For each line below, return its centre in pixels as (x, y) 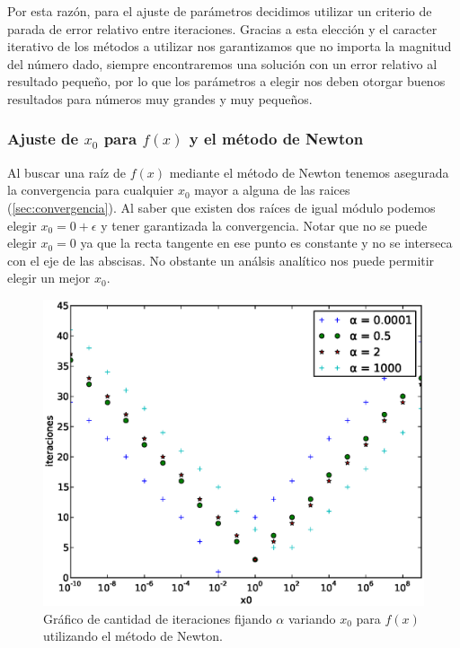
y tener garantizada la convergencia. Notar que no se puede (264, 225)
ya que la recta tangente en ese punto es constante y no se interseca (266, 243)
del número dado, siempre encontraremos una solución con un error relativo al (222, 63)
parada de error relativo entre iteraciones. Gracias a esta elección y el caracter (222, 28)
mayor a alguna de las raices (272, 190)
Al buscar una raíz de (66, 172)
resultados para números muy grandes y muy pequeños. (160, 98)
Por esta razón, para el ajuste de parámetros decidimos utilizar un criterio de (220, 11)
